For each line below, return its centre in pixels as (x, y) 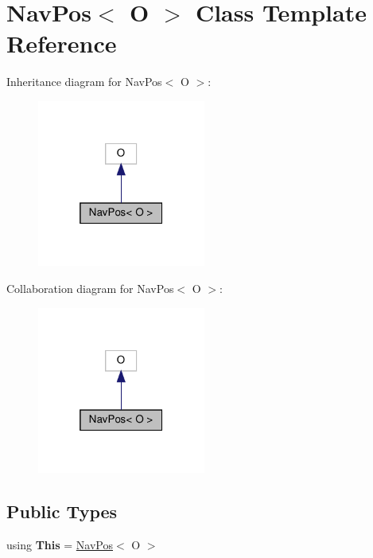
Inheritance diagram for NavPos (84, 82)
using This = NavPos (60, 544)
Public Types (62, 511)
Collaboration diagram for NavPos (90, 288)
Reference (62, 43)
